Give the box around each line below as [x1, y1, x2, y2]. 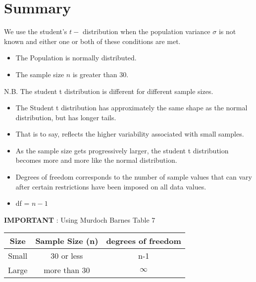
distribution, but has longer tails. [15, 112, 116, 122]
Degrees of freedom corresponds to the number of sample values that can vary [15, 172, 252, 182]
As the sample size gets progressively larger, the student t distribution [15, 145, 229, 155]
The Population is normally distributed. [15, 52, 137, 63]
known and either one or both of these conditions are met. [4, 36, 181, 46]
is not [218, 26, 236, 37]
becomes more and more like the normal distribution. [15, 155, 177, 165]
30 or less [51, 250, 83, 262]
